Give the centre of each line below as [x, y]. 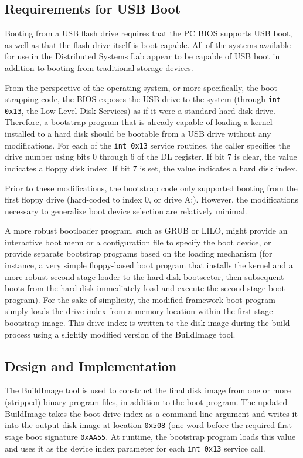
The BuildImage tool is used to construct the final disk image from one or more [148, 390]
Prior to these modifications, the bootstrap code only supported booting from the [151, 188]
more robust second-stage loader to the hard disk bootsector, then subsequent [144, 276]
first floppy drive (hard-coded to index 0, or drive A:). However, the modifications [151, 199]
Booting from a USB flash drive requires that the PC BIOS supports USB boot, [149, 33]
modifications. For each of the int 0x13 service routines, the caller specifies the [147, 145]
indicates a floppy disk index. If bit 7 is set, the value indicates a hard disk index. [151, 168]
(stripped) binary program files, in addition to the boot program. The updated [146, 402]
